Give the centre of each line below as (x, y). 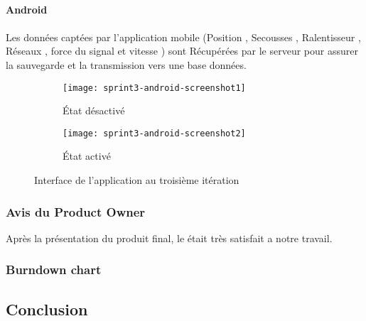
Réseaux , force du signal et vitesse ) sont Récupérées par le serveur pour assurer (182, 51)
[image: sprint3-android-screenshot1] (154, 88)
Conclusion (47, 309)
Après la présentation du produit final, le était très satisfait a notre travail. (169, 238)
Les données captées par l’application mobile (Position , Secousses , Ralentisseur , (183, 37)
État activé (87, 156)
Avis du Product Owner (76, 211)
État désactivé (94, 110)
